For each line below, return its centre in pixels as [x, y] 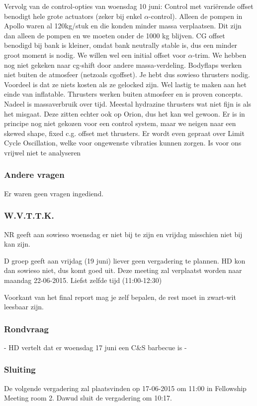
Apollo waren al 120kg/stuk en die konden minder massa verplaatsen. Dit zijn [123, 26]
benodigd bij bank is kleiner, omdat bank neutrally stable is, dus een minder [121, 45]
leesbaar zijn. [24, 307]
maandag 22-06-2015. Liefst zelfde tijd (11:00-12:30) [83, 280]
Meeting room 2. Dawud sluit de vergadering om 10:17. [88, 398]
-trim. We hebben [219, 55]
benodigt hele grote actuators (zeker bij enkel [73, 16]
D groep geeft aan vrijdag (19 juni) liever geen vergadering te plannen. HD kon [125, 260]
